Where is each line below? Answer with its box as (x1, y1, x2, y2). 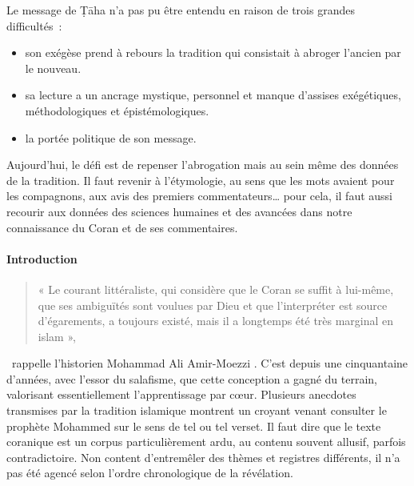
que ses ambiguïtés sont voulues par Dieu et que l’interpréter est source (38, 296, 388, 313)
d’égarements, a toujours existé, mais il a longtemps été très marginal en (38, 312, 394, 329)
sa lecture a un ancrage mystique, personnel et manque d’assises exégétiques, (25, 86, 401, 103)
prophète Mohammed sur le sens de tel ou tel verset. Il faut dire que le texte (6, 417, 381, 434)
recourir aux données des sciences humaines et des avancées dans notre (6, 203, 352, 219)
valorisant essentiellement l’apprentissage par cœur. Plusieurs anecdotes (6, 386, 356, 403)
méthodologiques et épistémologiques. (25, 102, 209, 118)
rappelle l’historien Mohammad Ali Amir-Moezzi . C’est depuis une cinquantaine (11, 355, 408, 372)
